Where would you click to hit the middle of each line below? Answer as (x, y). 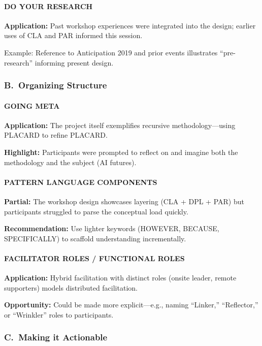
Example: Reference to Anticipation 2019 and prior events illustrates (111, 52)
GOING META (32, 105)
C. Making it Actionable (56, 337)
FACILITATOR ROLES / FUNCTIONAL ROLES (94, 258)
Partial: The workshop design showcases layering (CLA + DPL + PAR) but (124, 201)
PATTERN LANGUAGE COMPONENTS (81, 182)
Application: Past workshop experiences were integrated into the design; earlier (130, 25)
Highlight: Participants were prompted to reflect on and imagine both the (121, 152)
